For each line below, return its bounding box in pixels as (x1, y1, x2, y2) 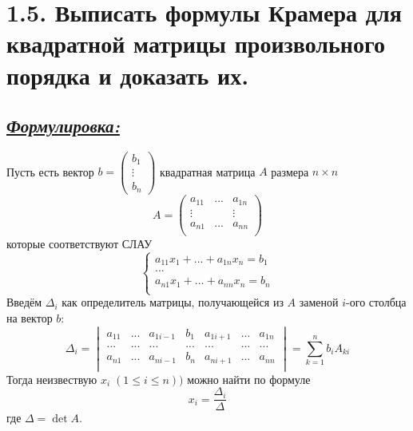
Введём (6, 294, 42, 310)
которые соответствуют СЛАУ (6, 235, 153, 252)
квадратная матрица (160, 163, 256, 180)
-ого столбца (346, 294, 407, 310)
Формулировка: (6, 113, 120, 138)
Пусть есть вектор (6, 163, 94, 180)
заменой (299, 294, 339, 310)
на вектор (6, 309, 53, 326)
